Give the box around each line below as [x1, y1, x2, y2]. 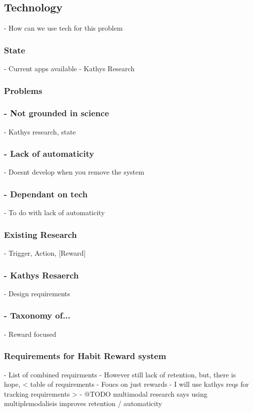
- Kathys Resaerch [4, 269, 79, 281]
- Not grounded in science [4, 107, 109, 119]
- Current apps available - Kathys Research [4, 63, 135, 74]
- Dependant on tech [4, 188, 88, 200]
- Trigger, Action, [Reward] [4, 248, 86, 258]
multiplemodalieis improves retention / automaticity [4, 398, 162, 409]
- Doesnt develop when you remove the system [4, 167, 144, 177]
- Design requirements [4, 288, 70, 298]
